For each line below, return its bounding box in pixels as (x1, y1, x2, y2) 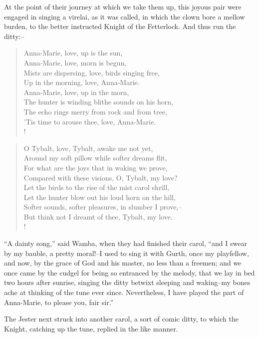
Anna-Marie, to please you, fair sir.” (4, 296, 114, 307)
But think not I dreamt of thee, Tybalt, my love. (23, 211, 173, 221)
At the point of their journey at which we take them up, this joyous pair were (4, 1, 242, 11)
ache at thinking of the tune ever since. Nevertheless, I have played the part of (4, 287, 244, 297)
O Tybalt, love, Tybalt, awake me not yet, (23, 142, 153, 153)
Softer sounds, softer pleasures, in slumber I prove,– (23, 201, 182, 212)
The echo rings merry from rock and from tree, (23, 106, 167, 116)
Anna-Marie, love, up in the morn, (23, 86, 129, 97)
